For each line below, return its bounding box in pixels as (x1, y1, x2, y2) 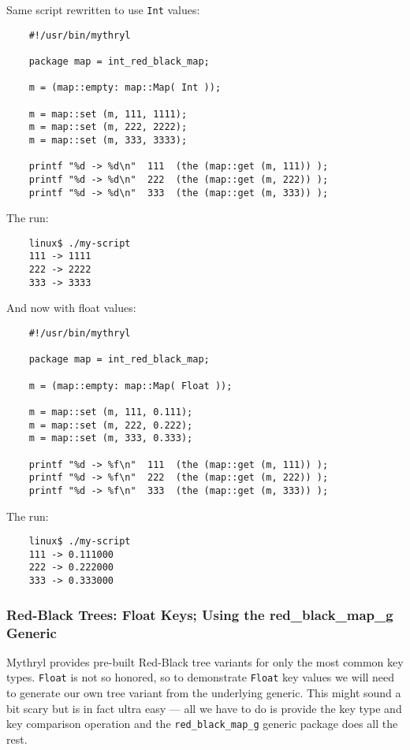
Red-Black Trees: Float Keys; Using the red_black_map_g (6, 604, 393, 624)
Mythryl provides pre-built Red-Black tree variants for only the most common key (6, 653, 404, 670)
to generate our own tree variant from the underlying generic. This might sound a (6, 685, 401, 701)
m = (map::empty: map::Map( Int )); (28, 82, 222, 94)
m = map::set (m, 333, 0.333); (28, 433, 193, 444)
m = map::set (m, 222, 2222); (28, 121, 188, 133)
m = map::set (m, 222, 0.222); (28, 419, 193, 431)
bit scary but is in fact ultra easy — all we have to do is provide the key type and (6, 700, 402, 716)
